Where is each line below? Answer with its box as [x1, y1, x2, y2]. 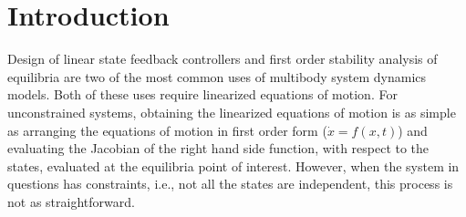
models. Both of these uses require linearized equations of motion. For [7, 85, 398, 104]
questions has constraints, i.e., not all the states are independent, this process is [7, 174, 453, 193]
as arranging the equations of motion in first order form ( [7, 120, 327, 139]
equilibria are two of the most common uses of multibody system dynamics [7, 67, 427, 86]
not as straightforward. [7, 191, 135, 211]
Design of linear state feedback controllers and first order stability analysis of [7, 49, 438, 68]
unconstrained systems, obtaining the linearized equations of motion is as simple [7, 102, 456, 121]
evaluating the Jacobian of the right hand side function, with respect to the [7, 139, 430, 158]
